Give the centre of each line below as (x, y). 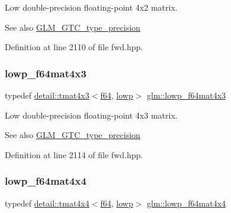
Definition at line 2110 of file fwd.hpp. (74, 47)
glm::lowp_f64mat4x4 (187, 203)
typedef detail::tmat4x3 (47, 95)
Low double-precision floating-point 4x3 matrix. (91, 115)
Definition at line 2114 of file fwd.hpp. (74, 154)
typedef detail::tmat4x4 (47, 203)
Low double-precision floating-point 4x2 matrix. (91, 7)
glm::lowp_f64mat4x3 (187, 95)
